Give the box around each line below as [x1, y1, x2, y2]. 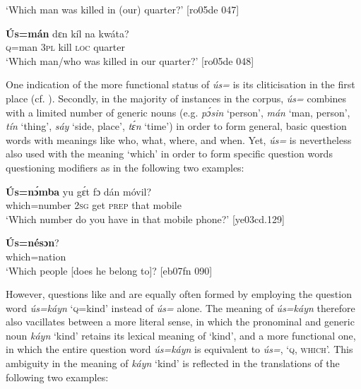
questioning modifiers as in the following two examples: [6, 160, 244, 174]
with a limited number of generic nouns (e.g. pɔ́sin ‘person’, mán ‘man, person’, [6, 104, 350, 119]
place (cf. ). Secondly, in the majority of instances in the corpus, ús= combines [6, 90, 347, 105]
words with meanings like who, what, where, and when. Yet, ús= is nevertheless [6, 132, 352, 147]
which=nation [6, 249, 66, 263]
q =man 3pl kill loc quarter [6, 40, 125, 54]
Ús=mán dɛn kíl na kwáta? [6, 25, 129, 40]
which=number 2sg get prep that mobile [6, 198, 182, 213]
